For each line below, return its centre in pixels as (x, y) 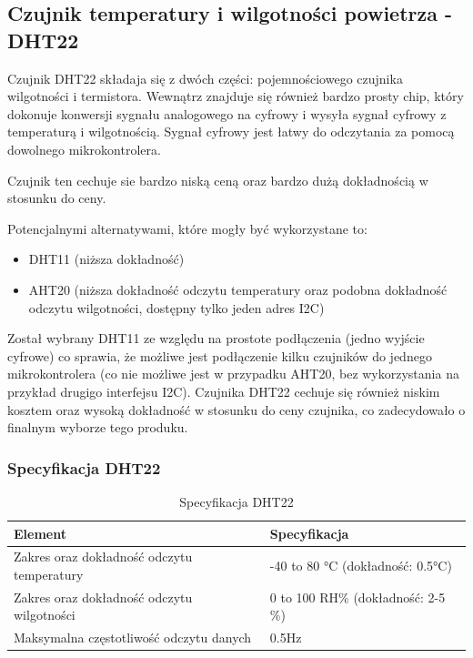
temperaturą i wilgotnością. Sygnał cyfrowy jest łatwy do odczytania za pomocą (231, 132)
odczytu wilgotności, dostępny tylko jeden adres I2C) (176, 307)
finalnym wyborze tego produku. (98, 427)
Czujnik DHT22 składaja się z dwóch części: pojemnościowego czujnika (205, 78)
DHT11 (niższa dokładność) (106, 259)
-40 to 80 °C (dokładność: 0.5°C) (361, 566)
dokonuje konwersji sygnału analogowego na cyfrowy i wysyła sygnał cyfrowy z (227, 113)
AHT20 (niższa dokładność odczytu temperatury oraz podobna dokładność (238, 289)
